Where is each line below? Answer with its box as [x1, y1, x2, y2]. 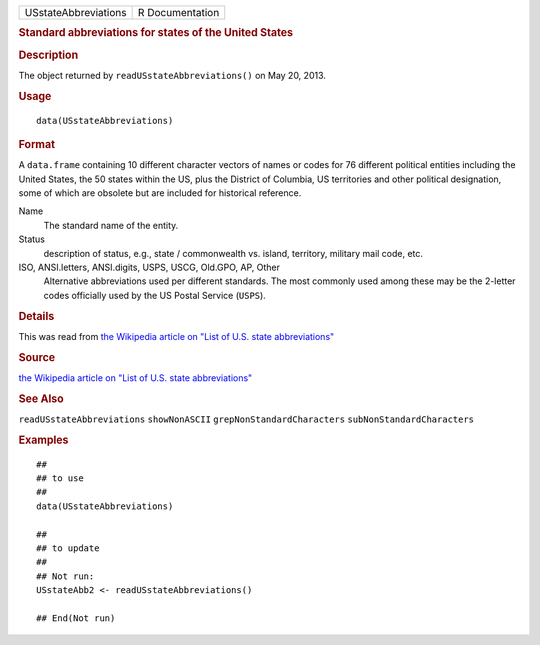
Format [18, 137, 55, 151]
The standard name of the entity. [43, 219, 179, 231]
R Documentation [137, 6, 220, 19]
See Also [18, 391, 64, 405]
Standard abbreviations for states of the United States [18, 26, 294, 40]
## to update [36, 542, 100, 554]
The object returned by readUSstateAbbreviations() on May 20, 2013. [18, 69, 327, 81]
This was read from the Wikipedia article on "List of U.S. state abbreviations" [18, 330, 335, 342]
